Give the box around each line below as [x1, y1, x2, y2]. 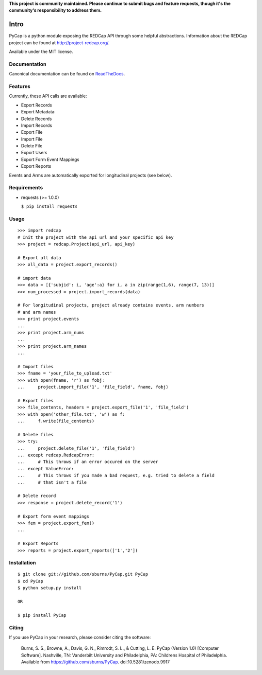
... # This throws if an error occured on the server [17, 459, 159, 464]
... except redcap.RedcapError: [17, 452, 95, 458]
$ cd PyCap [17, 578, 44, 584]
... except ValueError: [17, 466, 74, 471]
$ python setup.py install [17, 585, 82, 591]
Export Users [21, 150, 48, 156]
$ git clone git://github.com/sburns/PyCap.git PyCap [17, 571, 148, 577]
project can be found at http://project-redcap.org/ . [9, 39, 110, 46]
